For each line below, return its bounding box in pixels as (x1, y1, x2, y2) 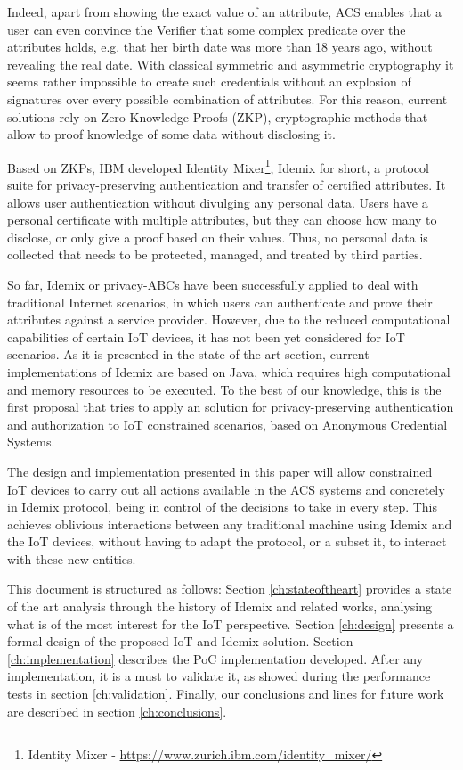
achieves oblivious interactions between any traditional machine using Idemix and (7, 514, 452, 533)
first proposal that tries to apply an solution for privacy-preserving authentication (7, 397, 454, 416)
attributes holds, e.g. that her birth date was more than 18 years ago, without (7, 37, 433, 56)
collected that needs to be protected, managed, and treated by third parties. (7, 245, 423, 264)
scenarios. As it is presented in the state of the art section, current (7, 345, 370, 364)
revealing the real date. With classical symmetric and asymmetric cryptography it (7, 54, 454, 73)
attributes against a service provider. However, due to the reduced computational (7, 310, 451, 329)
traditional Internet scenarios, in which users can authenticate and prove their (7, 292, 433, 311)
